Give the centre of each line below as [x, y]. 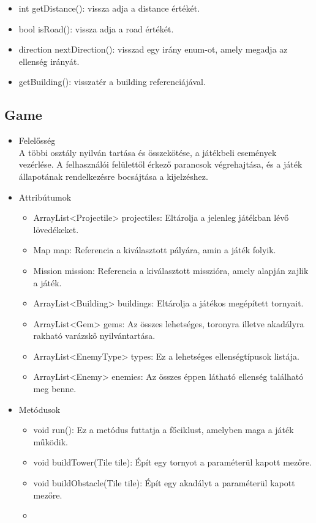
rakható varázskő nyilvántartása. [94, 336]
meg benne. [55, 389]
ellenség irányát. [49, 61]
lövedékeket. [56, 229]
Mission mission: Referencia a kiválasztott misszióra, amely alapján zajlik [171, 270]
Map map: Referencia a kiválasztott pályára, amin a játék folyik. [155, 250]
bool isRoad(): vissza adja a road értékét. [96, 28]
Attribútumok [45, 197]
